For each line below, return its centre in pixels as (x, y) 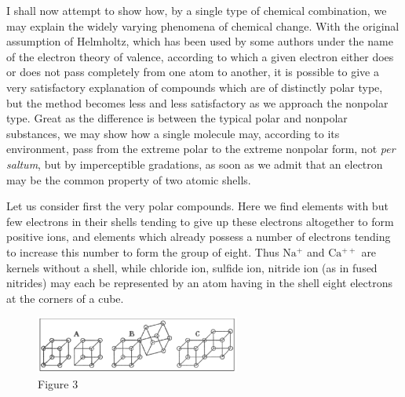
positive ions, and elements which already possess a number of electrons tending (199, 237)
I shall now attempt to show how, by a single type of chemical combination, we (197, 10)
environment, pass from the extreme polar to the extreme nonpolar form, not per (201, 149)
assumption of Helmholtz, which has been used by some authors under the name (200, 41)
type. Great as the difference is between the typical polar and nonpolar (177, 118)
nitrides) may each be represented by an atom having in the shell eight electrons (199, 283)
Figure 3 (58, 384)
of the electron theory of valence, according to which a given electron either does (200, 56)
